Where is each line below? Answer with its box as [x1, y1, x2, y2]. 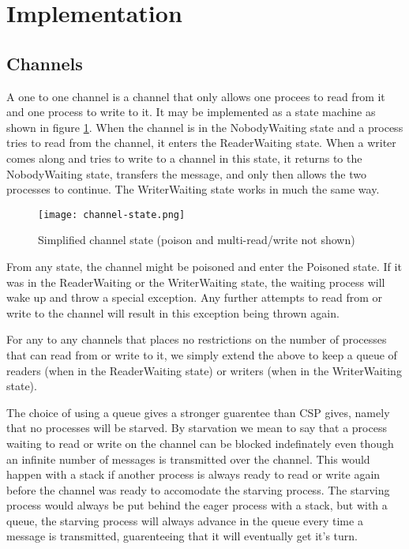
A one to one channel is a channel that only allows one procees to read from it [6, 88, 385, 104]
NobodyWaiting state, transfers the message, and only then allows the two [6, 165, 366, 182]
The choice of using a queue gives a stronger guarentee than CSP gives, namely [6, 404, 390, 420]
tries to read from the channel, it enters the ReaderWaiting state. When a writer [6, 134, 396, 151]
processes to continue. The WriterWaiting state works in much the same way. [6, 181, 380, 197]
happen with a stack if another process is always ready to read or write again [6, 466, 381, 483]
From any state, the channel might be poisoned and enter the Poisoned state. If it [6, 258, 402, 274]
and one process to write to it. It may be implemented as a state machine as [6, 103, 376, 120]
